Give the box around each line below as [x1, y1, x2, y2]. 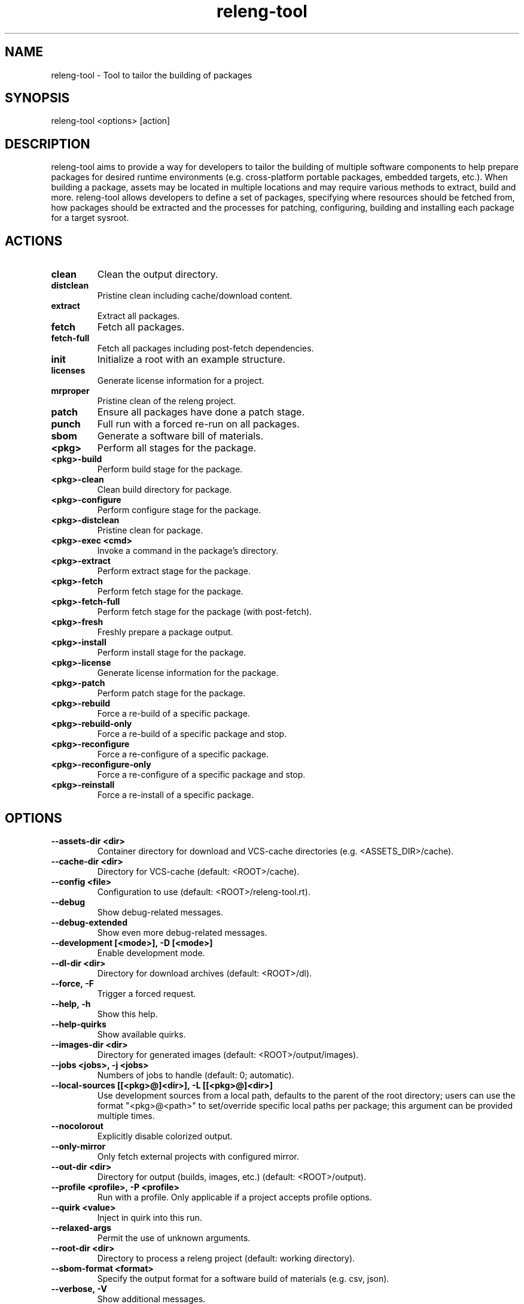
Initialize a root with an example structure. [97, 353, 285, 366]
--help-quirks [51, 1018, 106, 1029]
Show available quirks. [97, 1029, 186, 1039]
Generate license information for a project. [97, 375, 264, 386]
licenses [51, 365, 86, 376]
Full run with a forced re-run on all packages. [97, 418, 300, 430]
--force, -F [51, 978, 95, 988]
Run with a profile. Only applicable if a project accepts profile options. [97, 1191, 372, 1202]
